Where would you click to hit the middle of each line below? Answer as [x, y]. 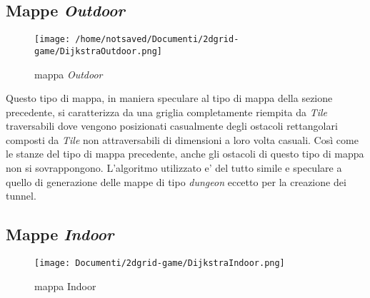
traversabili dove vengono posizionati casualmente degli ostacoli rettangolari [172, 126]
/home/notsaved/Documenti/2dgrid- [157, 40]
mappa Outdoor [69, 74]
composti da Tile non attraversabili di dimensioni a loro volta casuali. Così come [182, 139]
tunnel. [21, 196]
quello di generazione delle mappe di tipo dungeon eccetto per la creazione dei [176, 181]
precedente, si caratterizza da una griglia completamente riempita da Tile [167, 112]
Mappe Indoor [60, 234]
